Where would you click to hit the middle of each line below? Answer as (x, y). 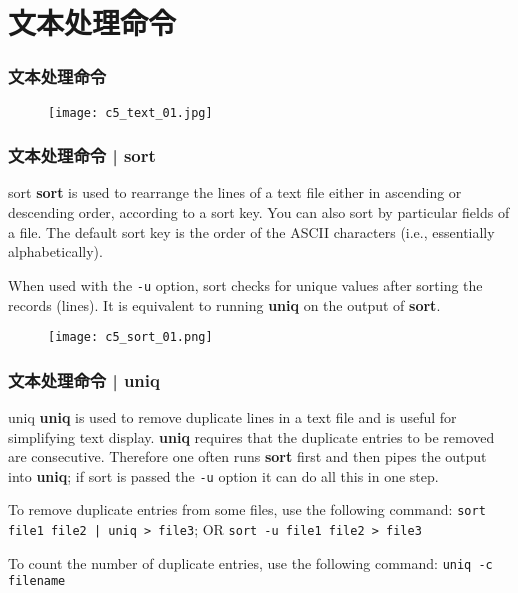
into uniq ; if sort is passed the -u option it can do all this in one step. (223, 475)
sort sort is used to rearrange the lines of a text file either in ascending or (235, 192)
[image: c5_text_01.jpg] (130, 112)
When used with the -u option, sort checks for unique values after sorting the (245, 284)
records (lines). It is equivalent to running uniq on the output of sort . (224, 304)
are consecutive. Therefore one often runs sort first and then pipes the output (247, 456)
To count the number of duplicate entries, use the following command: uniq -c (250, 562)
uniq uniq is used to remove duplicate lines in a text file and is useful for (232, 416)
